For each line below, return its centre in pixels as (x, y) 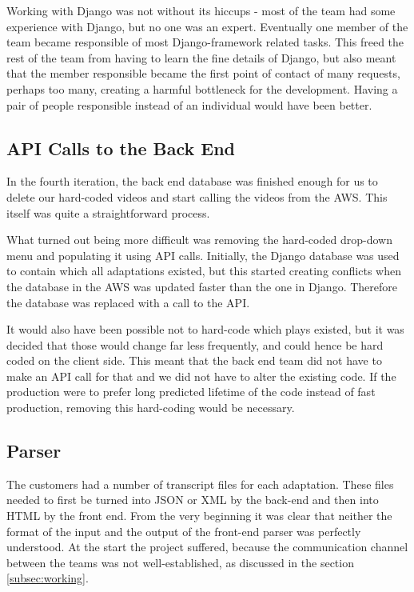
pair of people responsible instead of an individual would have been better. (189, 104)
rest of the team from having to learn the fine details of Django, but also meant (201, 57)
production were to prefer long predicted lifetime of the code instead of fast (191, 392)
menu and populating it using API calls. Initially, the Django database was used (203, 255)
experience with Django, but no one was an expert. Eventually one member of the (207, 26)
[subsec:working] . (48, 578)
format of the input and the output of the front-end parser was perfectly (184, 531)
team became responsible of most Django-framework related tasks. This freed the (205, 42)
